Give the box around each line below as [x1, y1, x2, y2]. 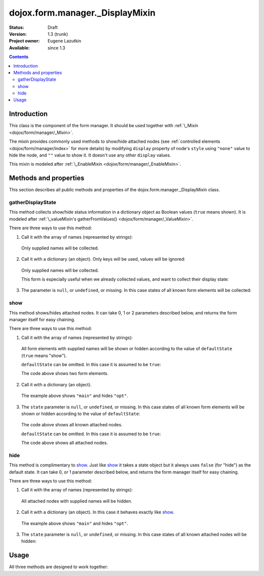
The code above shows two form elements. [21, 371, 109, 377]
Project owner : [9, 38, 40, 44]
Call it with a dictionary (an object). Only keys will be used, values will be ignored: [21, 256, 186, 262]
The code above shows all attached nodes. [21, 440, 108, 446]
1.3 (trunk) [47, 31, 68, 37]
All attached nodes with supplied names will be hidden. [21, 498, 132, 504]
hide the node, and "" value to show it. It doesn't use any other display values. [9, 152, 171, 158]
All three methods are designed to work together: [9, 564, 109, 570]
